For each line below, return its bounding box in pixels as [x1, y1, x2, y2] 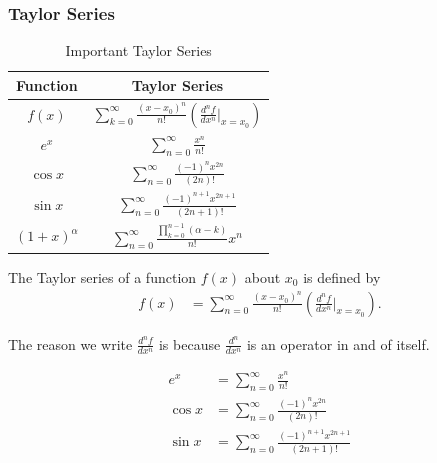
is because [158, 333, 221, 354]
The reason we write [8, 333, 133, 354]
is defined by [303, 266, 381, 287]
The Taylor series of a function [8, 266, 197, 287]
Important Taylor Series [65, 40, 212, 61]
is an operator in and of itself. [246, 333, 430, 354]
